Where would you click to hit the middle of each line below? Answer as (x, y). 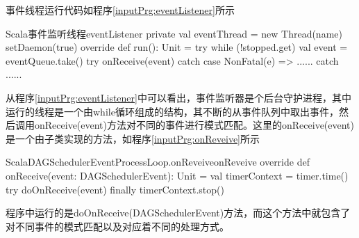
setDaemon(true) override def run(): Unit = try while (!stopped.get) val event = (177, 47)
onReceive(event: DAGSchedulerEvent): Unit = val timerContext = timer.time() (177, 175)
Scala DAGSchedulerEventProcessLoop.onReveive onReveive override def (158, 162)
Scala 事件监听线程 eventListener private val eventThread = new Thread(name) (174, 33)
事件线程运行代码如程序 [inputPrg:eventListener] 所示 (120, 10)
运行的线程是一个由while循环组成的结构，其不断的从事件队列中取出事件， (172, 111)
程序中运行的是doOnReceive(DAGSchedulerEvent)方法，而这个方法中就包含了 (178, 213)
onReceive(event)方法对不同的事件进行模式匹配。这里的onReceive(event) (194, 125)
